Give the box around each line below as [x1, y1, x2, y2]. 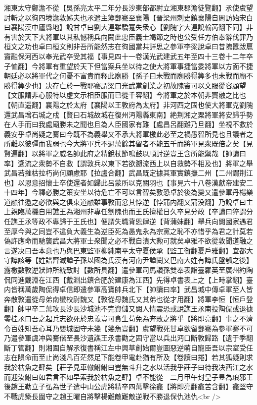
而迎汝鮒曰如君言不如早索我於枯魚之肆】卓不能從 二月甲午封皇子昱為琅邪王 [4, 371, 253, 382]
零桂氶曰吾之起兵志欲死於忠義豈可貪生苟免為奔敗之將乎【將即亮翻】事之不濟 [4, 313, 253, 323]
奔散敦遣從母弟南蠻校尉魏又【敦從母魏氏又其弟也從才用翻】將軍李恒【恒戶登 [4, 293, 253, 304]
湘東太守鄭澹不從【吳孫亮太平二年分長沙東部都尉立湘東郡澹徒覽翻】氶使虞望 [4, 2, 253, 12]
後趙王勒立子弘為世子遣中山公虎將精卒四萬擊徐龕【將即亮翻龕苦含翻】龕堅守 [4, 381, 253, 392]
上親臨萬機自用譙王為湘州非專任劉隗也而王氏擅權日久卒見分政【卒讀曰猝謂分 [4, 206, 253, 217]
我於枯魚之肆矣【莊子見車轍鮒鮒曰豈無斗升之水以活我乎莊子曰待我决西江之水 [4, 361, 253, 372]
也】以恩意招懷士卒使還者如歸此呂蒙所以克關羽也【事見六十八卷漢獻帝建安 [4, 177, 246, 187]
